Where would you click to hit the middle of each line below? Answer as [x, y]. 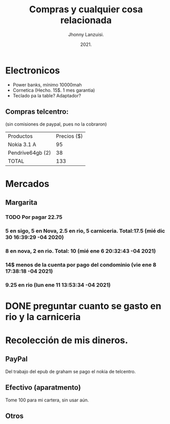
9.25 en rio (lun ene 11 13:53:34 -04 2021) [58, 285]
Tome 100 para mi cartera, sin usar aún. [47, 400]
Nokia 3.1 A [22, 144]
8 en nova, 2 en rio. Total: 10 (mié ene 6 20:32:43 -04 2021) [81, 251]
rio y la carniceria [43, 317]
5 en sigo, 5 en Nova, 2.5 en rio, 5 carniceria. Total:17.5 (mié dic [85, 230]
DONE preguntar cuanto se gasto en [83, 306]
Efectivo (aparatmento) [43, 388]
